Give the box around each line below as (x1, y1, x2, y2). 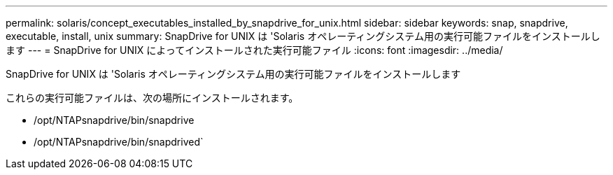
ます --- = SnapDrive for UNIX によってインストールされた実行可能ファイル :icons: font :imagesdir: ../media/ (6, 44, 503, 56)
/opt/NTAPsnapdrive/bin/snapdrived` (34, 136, 204, 148)
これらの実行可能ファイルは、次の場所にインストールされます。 (6, 92, 299, 104)
